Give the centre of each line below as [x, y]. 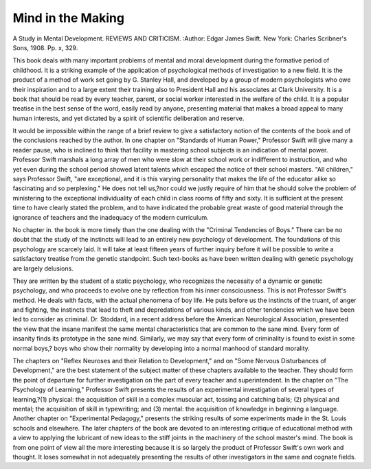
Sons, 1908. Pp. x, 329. [45, 47]
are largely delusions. [43, 268]
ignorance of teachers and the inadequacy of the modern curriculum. [111, 217]
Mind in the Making [69, 18]
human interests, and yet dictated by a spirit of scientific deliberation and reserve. [128, 118]
